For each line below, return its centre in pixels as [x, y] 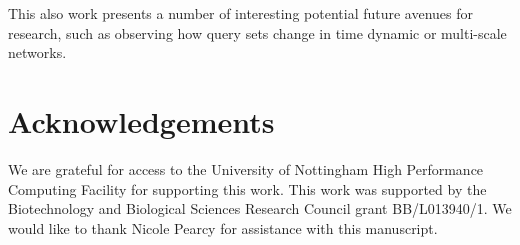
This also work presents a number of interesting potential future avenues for [241, 13]
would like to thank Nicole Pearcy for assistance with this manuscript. [223, 227]
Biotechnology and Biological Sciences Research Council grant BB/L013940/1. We [260, 208]
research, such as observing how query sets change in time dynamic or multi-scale [257, 32]
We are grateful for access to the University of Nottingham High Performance [246, 168]
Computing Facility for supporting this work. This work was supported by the [247, 188]
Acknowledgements [141, 120]
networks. [37, 52]
